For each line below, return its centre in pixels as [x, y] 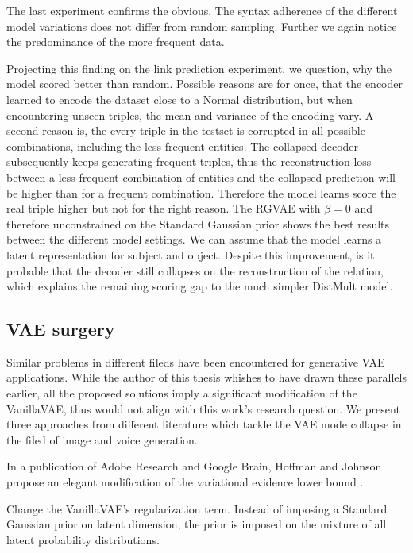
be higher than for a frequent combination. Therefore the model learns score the [201, 192]
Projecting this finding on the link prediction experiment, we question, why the [199, 68]
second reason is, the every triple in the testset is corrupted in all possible [186, 131]
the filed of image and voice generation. [102, 439]
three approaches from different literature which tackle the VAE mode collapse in [204, 424]
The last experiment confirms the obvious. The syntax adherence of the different [202, 10]
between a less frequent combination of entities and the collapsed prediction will [201, 177]
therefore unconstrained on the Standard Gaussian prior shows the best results [198, 223]
